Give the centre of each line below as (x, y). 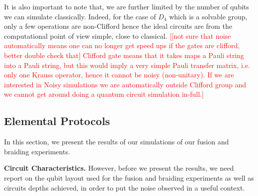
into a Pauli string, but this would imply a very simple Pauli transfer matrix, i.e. (127, 65)
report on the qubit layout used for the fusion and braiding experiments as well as (129, 177)
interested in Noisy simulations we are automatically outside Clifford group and (125, 84)
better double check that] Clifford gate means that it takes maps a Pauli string (124, 55)
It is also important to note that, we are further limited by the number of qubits (127, 6)
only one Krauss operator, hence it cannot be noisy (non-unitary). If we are (119, 75)
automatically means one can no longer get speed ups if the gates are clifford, (122, 45)
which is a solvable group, (208, 16)
